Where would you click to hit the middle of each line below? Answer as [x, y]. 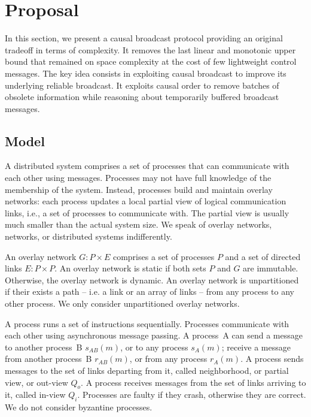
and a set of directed [263, 256]
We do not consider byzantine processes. [79, 407]
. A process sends [272, 359]
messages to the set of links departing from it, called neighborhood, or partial [147, 370]
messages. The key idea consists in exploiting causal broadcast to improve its [146, 73]
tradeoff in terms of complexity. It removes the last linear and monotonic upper [150, 49]
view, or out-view [36, 382]
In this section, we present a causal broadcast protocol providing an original [144, 38]
